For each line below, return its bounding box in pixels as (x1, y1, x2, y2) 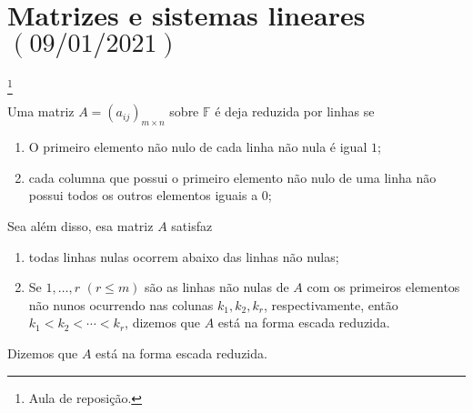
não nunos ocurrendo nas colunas (28, 295, 214, 314)
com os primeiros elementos (307, 277, 460, 297)
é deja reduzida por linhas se (215, 102, 375, 121)
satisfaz (171, 217, 213, 236)
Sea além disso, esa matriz (7, 217, 154, 236)
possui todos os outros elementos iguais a (28, 186, 258, 205)
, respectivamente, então (263, 295, 398, 314)
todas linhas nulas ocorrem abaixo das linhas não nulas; (28, 247, 339, 266)
